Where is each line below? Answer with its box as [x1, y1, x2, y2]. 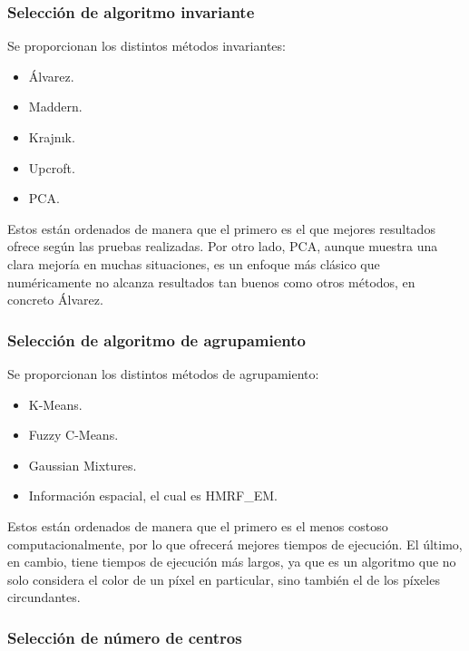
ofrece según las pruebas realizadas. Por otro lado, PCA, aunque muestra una [7, 237, 438, 256]
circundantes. [7, 588, 81, 607]
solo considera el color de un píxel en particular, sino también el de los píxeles [7, 569, 440, 588]
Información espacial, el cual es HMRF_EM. [28, 486, 278, 505]
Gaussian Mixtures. [28, 455, 137, 474]
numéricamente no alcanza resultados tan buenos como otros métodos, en [7, 272, 415, 291]
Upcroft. [28, 158, 75, 177]
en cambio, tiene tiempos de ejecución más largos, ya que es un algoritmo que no [7, 552, 456, 571]
